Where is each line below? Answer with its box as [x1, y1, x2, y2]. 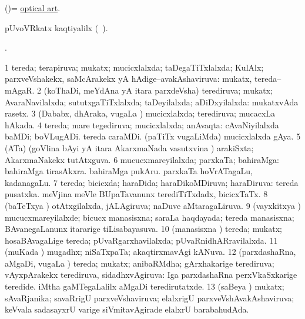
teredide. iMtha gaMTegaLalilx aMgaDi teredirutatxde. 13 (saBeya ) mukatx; [5, 280, 284, 293]
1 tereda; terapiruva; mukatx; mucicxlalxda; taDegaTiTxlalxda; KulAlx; [5, 61, 264, 73]
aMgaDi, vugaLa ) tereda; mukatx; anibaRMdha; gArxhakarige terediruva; [5, 257, 274, 269]
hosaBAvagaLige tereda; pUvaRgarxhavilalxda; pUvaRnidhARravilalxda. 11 [5, 234, 278, 246]
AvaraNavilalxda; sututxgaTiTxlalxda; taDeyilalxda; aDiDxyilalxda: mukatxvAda [5, 95, 299, 108]
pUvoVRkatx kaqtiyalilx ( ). [5, 21, 108, 34]
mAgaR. [5, 84, 35, 96]
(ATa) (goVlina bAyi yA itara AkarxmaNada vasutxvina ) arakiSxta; [5, 141, 254, 154]
